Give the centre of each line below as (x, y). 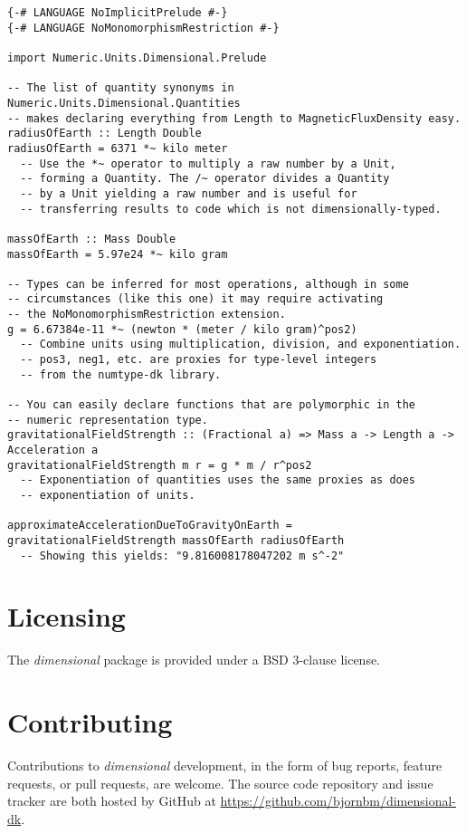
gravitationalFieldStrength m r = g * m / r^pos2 (160, 465)
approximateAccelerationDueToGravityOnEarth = (150, 526)
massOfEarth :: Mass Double (92, 239)
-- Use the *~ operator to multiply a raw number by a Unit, (208, 163)
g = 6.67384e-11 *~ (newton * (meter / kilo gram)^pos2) (182, 329)
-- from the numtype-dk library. (121, 374)
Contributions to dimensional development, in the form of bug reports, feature (225, 766)
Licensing (67, 616)
